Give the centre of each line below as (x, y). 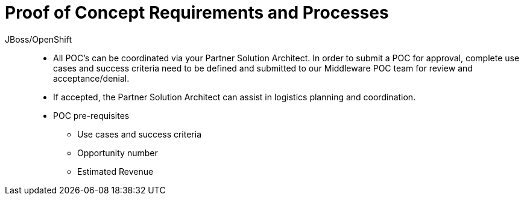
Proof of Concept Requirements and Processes (197, 13)
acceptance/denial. (91, 78)
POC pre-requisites (91, 115)
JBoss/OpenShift (39, 39)
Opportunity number (118, 153)
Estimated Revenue (115, 171)
